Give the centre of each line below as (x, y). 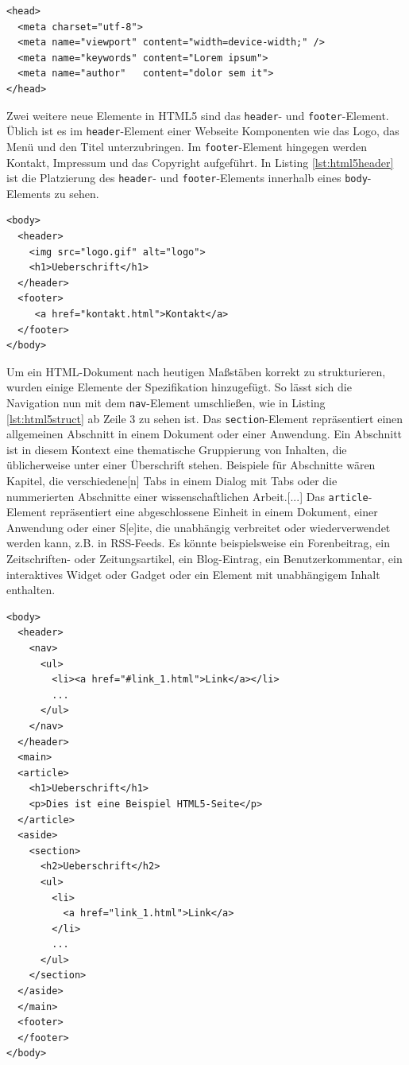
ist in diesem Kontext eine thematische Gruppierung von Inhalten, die (177, 449)
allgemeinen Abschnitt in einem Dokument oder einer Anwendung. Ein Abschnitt (204, 434)
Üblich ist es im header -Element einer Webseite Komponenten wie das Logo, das (203, 131)
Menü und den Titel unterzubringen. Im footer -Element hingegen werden (187, 146)
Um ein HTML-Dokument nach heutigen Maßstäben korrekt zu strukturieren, (196, 371)
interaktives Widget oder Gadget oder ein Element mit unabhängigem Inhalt (193, 574)
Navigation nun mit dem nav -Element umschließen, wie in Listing (166, 402)
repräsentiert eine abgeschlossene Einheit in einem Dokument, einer (214, 512)
